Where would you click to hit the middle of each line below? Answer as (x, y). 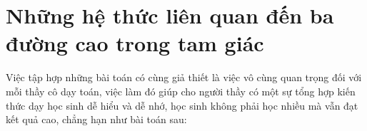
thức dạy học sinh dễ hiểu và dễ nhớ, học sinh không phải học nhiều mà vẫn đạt (182, 105)
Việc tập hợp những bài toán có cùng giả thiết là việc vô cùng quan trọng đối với (184, 77)
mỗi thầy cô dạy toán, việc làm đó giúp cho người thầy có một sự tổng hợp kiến (181, 91)
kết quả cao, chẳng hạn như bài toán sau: (96, 119)
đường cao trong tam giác (135, 43)
